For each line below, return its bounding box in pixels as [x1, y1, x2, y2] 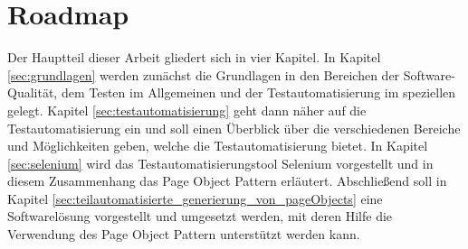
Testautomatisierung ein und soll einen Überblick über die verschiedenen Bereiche [7, 118, 461, 137]
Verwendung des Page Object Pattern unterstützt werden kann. [7, 225, 360, 244]
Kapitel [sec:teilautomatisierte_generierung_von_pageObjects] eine [7, 189, 383, 207]
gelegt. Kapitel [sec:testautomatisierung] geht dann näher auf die [7, 100, 367, 119]
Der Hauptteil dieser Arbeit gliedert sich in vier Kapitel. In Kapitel [7, 48, 381, 67]
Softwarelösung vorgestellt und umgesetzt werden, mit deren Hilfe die [7, 207, 393, 226]
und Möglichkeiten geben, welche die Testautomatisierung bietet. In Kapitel [7, 136, 428, 155]
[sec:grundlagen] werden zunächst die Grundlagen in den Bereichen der [7, 65, 400, 84]
